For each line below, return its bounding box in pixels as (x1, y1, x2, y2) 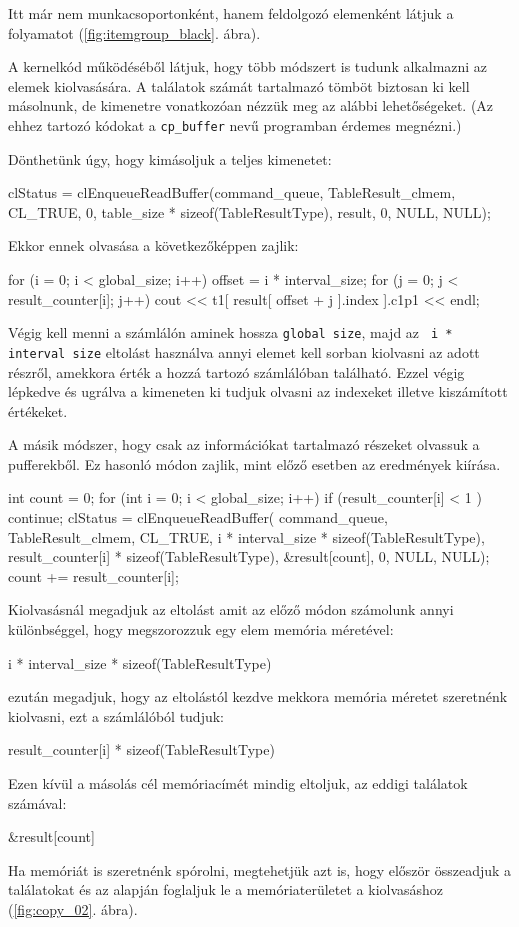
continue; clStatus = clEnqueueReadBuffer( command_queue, (8, 507, 388, 528)
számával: (8, 792, 67, 813)
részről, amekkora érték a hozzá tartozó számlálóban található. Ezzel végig (8, 361, 465, 382)
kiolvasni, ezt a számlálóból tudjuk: (8, 705, 225, 726)
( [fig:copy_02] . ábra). (8, 898, 138, 919)
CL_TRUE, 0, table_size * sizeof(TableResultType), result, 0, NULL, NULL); (8, 201, 491, 222)
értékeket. (8, 400, 68, 421)
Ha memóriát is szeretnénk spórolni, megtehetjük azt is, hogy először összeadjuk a (8, 859, 512, 880)
